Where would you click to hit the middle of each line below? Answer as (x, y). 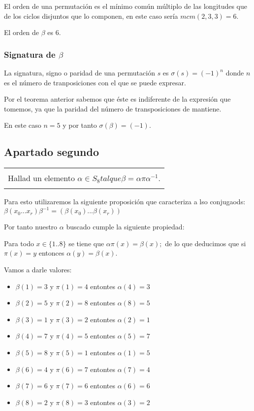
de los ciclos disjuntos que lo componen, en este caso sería (91, 16)
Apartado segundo (52, 152)
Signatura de (30, 54)
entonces (51, 253)
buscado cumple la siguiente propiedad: (125, 227)
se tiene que (86, 243)
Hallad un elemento (42, 178)
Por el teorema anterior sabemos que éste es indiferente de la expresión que (117, 99)
